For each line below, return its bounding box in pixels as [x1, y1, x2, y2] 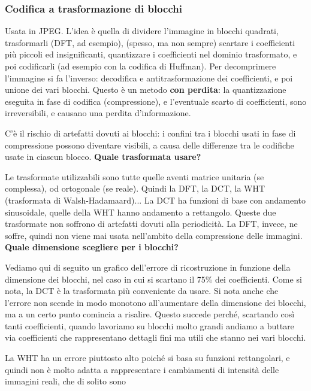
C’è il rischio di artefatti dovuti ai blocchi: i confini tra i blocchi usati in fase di [5, 126, 296, 139]
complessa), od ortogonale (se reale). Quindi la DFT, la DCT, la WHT [5, 182, 265, 195]
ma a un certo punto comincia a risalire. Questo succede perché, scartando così [5, 308, 295, 320]
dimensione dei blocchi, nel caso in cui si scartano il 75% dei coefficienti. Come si [5, 272, 302, 285]
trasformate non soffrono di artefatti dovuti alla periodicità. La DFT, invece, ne [5, 217, 298, 230]
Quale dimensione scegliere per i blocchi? [5, 241, 179, 253]
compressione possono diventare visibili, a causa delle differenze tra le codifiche [5, 138, 294, 151]
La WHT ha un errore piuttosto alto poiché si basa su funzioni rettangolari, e [5, 351, 290, 364]
